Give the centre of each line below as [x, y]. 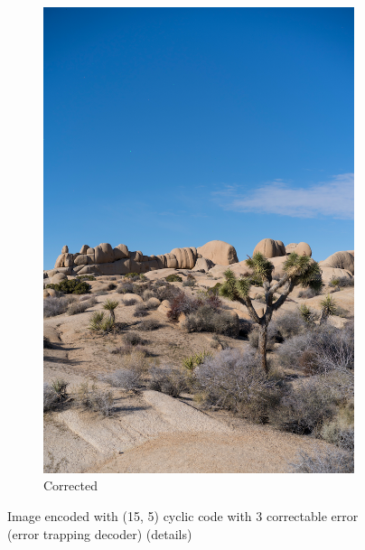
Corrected [70, 485]
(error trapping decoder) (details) [100, 533]
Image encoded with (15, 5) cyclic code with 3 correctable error [183, 515]
